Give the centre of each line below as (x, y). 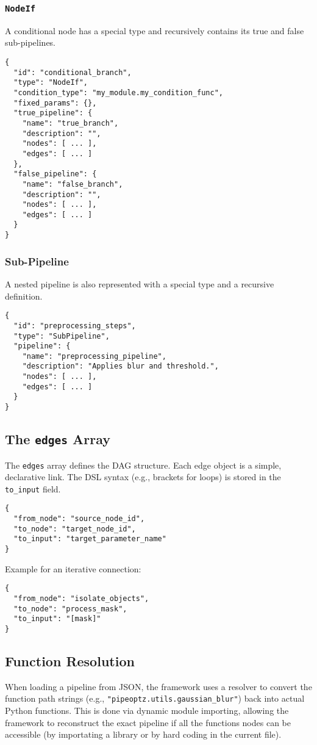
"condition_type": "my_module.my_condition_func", (118, 92)
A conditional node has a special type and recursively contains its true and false (155, 30)
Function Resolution (70, 660)
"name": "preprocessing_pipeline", (94, 356)
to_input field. (33, 488)
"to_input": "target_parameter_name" (90, 539)
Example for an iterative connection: (73, 568)
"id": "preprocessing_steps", (75, 326)
